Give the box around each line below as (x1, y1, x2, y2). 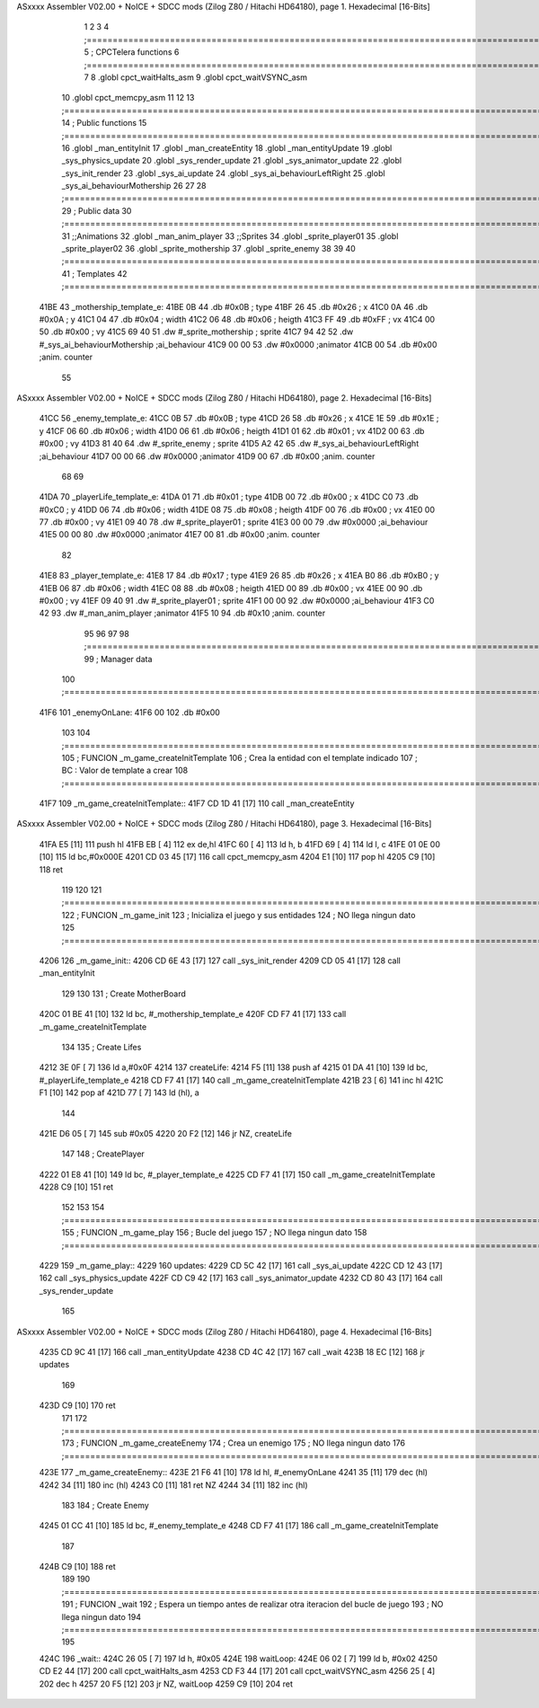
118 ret (39, 863, 63, 875)
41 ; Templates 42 (61, 268, 128, 279)
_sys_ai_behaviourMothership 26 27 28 (61, 181, 207, 191)
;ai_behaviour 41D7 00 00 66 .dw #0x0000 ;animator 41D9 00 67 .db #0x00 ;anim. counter (39, 450, 376, 462)
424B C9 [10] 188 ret (39, 1562, 116, 1572)
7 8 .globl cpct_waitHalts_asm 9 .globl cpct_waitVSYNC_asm (84, 72, 307, 83)
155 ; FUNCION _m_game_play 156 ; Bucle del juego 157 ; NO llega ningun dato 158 (61, 1227, 367, 1238)
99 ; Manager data (84, 653, 153, 664)
